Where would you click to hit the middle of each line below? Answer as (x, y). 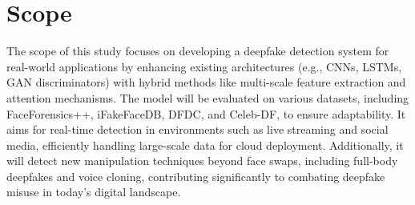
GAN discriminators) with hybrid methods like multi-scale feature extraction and (206, 82)
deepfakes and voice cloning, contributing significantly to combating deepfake (196, 176)
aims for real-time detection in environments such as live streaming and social (197, 129)
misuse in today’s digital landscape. (94, 192)
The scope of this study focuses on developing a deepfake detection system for (198, 51)
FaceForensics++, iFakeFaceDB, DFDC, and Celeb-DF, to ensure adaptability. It (206, 113)
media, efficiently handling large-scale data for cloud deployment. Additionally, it (205, 145)
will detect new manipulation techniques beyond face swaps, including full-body (202, 161)
